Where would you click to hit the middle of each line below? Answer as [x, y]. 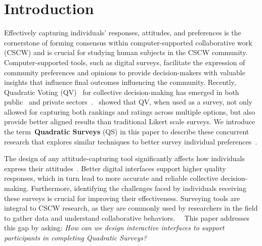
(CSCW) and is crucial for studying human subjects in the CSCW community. [126, 52]
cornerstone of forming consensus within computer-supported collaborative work [128, 42]
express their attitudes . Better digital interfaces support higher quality [115, 168]
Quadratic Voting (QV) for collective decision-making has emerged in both [122, 92]
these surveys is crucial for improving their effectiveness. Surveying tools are [122, 198]
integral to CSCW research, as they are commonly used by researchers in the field [131, 208]
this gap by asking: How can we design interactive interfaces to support [114, 228]
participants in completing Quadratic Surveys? [76, 237]
